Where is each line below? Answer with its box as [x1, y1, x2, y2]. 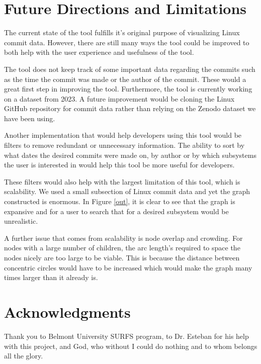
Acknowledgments [4, 301, 131, 322]
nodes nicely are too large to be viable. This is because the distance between [4, 252, 240, 262]
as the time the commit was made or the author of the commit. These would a [4, 73, 246, 84]
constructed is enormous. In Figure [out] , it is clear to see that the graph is [4, 196, 235, 207]
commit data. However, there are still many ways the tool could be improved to [4, 37, 249, 47]
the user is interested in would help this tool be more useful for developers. [4, 159, 235, 170]
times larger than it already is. [4, 272, 98, 283]
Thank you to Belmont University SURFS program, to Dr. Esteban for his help [4, 330, 249, 341]
